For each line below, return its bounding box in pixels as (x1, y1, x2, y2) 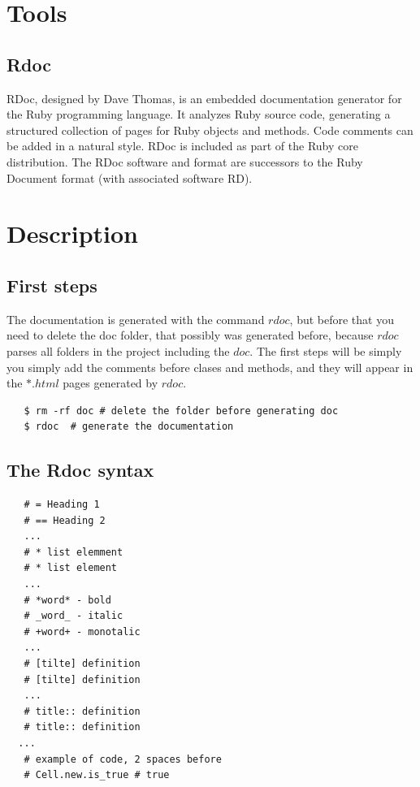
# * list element (24, 562, 118, 574)
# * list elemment (24, 546, 123, 558)
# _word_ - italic (24, 610, 123, 622)
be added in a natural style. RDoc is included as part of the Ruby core (6, 137, 358, 154)
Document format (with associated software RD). (6, 169, 253, 186)
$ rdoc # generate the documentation (24, 421, 234, 433)
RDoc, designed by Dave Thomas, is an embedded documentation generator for (6, 89, 402, 106)
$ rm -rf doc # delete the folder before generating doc (24, 404, 339, 417)
